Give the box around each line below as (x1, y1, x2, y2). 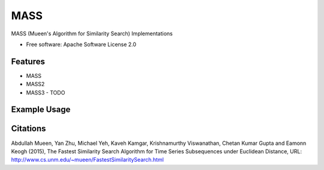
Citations (11, 123, 46, 134)
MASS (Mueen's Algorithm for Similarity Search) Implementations (11, 30, 173, 37)
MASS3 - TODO (26, 89, 65, 96)
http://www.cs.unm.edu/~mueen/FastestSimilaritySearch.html (11, 156, 164, 163)
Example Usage (11, 105, 71, 115)
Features (11, 56, 45, 66)
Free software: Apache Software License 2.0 (26, 41, 137, 48)
